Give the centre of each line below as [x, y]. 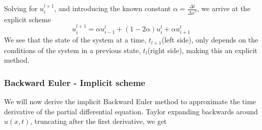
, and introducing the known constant [113, 8]
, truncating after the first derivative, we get [98, 121]
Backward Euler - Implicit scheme [75, 82]
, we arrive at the [224, 8]
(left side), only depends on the [210, 40]
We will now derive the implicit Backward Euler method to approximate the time [130, 101]
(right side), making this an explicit [202, 50]
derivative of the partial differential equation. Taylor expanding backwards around [131, 111]
